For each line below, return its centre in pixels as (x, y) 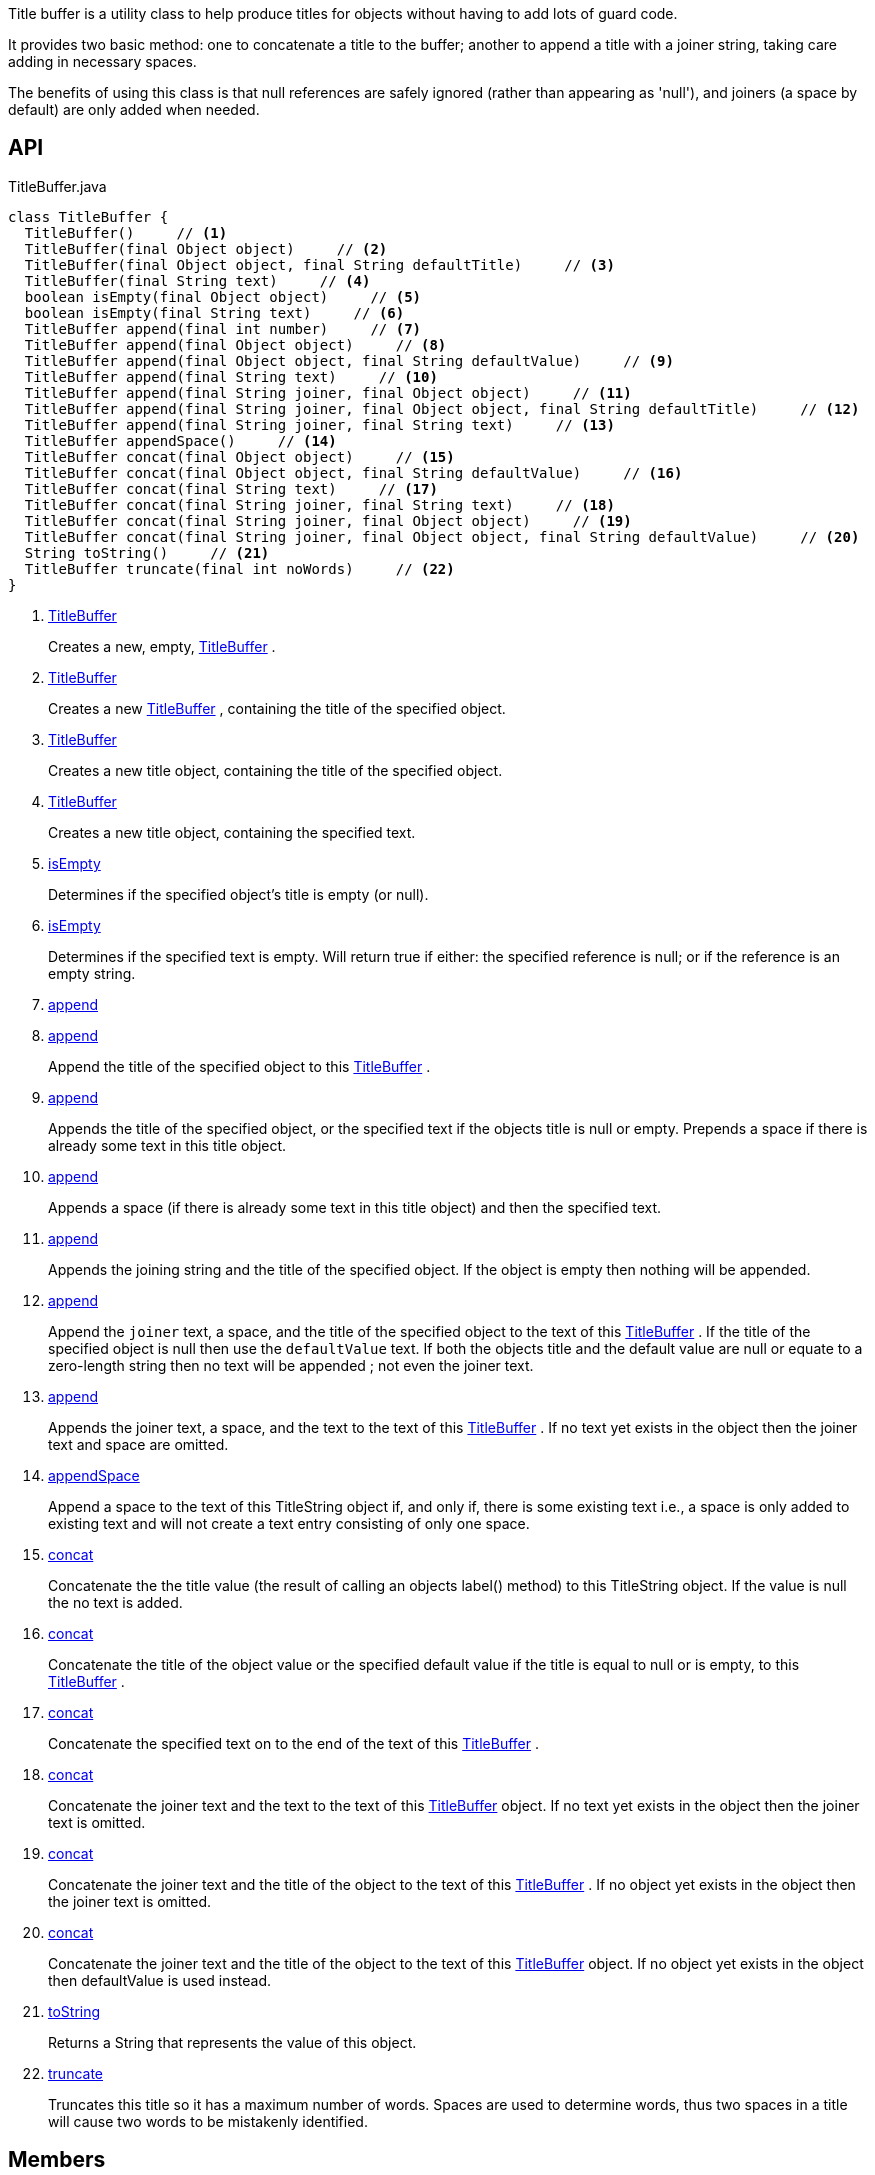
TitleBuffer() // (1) (126, 232)
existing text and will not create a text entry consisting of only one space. (289, 1523)
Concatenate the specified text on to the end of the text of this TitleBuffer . (294, 1743)
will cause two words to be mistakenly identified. (208, 2121)
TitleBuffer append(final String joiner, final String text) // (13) (319, 424)
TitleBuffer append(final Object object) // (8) (235, 344)
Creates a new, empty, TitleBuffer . (162, 646)
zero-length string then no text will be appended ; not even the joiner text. (291, 1365)
